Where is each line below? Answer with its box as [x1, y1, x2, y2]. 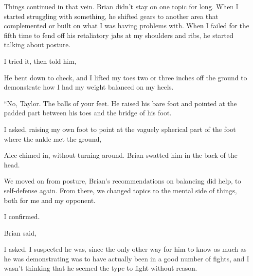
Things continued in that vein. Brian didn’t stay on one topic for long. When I [4, 1, 238, 11]
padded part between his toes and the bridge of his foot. [4, 108, 172, 118]
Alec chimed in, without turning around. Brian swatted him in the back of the [4, 150, 237, 160]
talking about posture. [4, 39, 71, 50]
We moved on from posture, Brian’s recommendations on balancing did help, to [4, 176, 241, 186]
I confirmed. [4, 211, 40, 221]
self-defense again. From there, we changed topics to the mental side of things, [4, 185, 237, 195]
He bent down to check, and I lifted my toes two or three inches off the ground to [4, 72, 247, 82]
